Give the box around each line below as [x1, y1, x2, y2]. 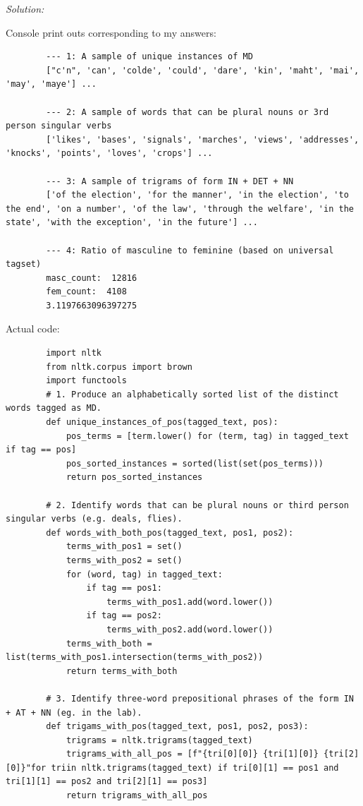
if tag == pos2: [86, 610, 162, 621]
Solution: [6, 1, 44, 16]
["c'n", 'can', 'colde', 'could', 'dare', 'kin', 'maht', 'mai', [46, 65, 359, 76]
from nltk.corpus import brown [46, 361, 192, 372]
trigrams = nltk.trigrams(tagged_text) [66, 735, 253, 745]
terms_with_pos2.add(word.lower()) [106, 624, 273, 634]
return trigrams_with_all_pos [66, 790, 208, 801]
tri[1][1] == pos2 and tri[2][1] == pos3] [6, 776, 208, 787]
